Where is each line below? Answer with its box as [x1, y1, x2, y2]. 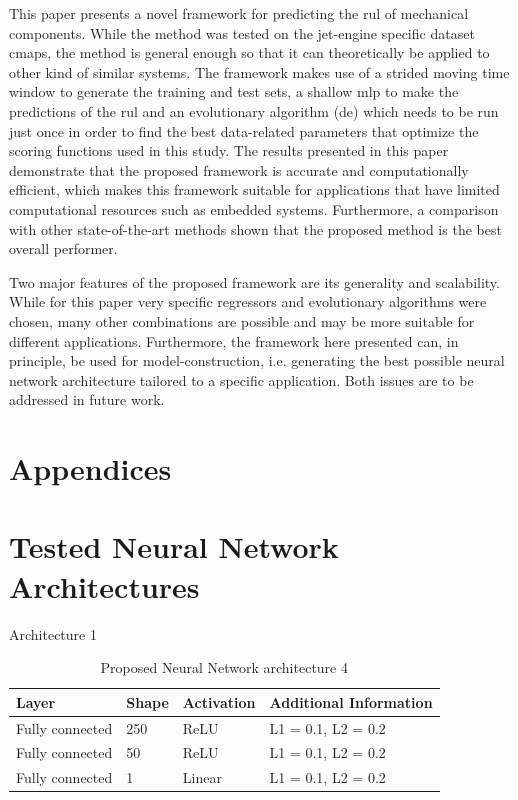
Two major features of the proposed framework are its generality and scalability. [9, 271, 500, 292]
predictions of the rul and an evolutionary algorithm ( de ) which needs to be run [9, 100, 499, 121]
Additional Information [269, 691, 433, 712]
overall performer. [9, 238, 118, 259]
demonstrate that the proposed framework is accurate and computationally [9, 159, 469, 180]
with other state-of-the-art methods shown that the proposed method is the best [9, 218, 502, 239]
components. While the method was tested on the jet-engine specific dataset [9, 22, 475, 43]
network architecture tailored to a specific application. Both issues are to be [9, 369, 474, 390]
